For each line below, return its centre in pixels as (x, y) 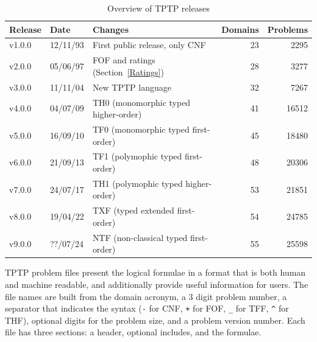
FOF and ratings (124, 60)
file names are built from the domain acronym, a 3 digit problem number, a (146, 296)
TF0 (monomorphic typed (141, 129)
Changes (111, 29)
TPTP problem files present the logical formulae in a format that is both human (155, 272)
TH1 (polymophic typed (137, 183)
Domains (240, 29)
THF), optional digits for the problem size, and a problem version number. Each (155, 320)
